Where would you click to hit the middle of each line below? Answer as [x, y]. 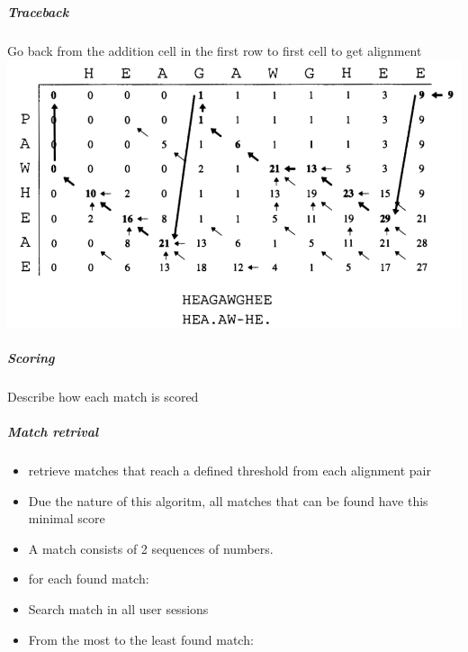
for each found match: [89, 579]
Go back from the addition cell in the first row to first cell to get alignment [215, 50]
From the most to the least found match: [141, 639]
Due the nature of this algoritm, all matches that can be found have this [228, 500]
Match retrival [53, 432]
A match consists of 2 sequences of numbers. [151, 548]
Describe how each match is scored [103, 396]
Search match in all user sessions [118, 609]
